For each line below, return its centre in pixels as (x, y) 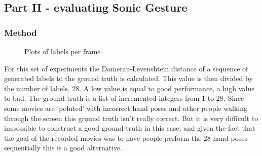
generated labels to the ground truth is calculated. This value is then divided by (128, 78)
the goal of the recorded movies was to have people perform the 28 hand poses (126, 138)
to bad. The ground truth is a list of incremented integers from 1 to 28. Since (124, 98)
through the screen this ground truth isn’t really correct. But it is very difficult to (131, 118)
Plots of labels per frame (63, 51)
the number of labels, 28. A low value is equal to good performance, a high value (129, 88)
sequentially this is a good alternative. (63, 148)
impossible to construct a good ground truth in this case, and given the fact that (130, 128)
